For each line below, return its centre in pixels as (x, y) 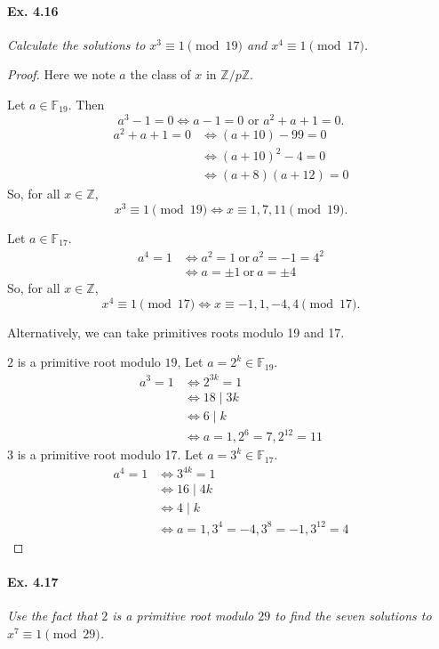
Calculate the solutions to (76, 44)
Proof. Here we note (61, 74)
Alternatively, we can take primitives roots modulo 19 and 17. (176, 332)
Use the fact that (52, 616)
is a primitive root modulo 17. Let (110, 454)
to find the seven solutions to (353, 616)
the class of (160, 74)
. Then (86, 104)
